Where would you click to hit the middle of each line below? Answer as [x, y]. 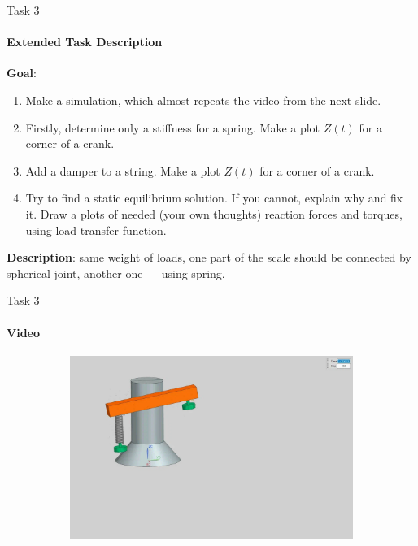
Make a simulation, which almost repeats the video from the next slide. [203, 100]
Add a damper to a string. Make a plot [123, 170]
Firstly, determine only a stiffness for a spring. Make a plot [173, 127]
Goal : [22, 73]
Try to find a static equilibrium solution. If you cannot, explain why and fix [214, 198]
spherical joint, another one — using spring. [116, 273]
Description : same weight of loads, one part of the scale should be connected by [209, 257]
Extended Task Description [85, 42]
